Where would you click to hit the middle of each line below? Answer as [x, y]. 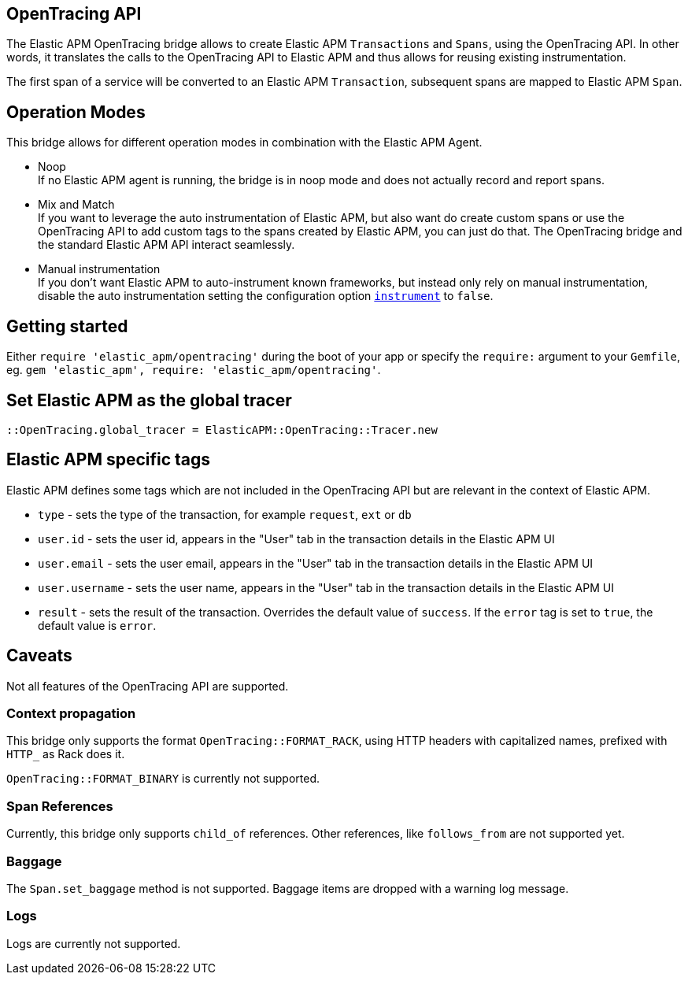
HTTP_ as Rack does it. [66, 754]
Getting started [67, 326]
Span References [60, 806]
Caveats [39, 656]
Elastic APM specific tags [109, 460]
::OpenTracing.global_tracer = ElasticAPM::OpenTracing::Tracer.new [222, 429]
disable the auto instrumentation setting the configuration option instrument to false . [266, 296]
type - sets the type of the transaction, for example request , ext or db [225, 514]
